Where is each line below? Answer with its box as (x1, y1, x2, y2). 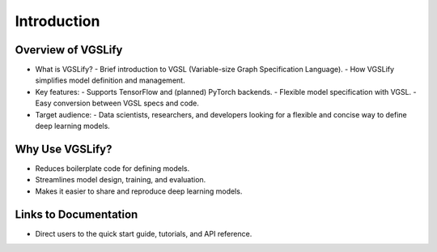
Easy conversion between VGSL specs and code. (35, 98, 200, 109)
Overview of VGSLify (15, 43, 123, 57)
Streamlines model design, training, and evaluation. (35, 175, 206, 185)
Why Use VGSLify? (15, 142, 112, 156)
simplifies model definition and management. (35, 75, 185, 85)
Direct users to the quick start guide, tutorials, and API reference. (35, 229, 252, 238)
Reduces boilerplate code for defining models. (35, 163, 190, 173)
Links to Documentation (15, 207, 138, 221)
